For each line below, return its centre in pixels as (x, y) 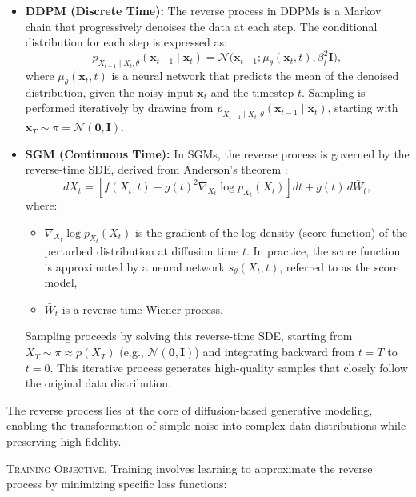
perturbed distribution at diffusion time (142, 251)
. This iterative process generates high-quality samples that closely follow (229, 367)
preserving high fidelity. (64, 441)
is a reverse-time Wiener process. (142, 309)
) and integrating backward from (274, 352)
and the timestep (252, 92)
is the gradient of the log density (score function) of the (271, 232)
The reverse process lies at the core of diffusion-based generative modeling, (190, 409)
